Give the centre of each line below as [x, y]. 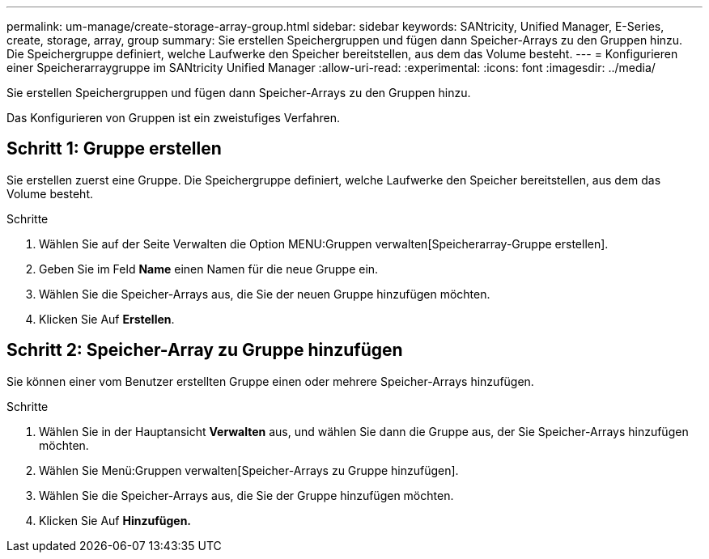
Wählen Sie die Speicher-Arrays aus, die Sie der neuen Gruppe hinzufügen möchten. [265, 294]
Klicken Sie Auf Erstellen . [107, 319]
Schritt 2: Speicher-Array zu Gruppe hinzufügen [205, 350]
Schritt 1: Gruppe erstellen [114, 149]
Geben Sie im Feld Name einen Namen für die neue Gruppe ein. [209, 269]
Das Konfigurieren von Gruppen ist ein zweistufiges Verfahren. [173, 118]
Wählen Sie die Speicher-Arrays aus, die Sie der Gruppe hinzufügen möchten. [246, 495]
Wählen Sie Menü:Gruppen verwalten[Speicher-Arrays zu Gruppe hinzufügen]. [249, 470]
